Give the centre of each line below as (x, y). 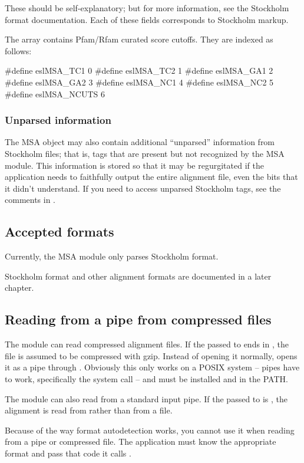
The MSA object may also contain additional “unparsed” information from (140, 142)
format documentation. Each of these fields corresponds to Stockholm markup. (147, 19)
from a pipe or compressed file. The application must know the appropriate (141, 441)
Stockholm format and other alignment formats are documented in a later (138, 276)
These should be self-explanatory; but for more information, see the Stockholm (147, 8)
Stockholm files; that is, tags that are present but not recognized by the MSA (145, 153)
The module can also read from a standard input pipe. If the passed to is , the (146, 398)
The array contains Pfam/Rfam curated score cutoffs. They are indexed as (139, 39)
